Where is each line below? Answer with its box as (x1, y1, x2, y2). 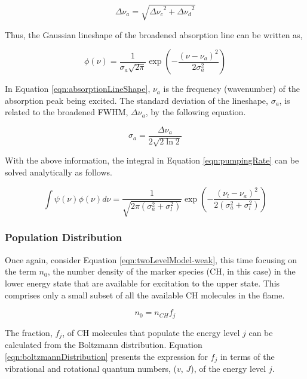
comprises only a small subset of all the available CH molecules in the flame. (5, 288, 285, 301)
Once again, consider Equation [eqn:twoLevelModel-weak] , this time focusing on (5, 253, 297, 266)
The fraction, (5, 326, 53, 338)
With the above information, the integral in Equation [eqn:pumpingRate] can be (5, 154, 299, 167)
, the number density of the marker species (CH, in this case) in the (47, 265, 296, 278)
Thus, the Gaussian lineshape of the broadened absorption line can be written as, (5, 28, 303, 41)
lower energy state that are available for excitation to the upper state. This (5, 276, 280, 289)
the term (5, 265, 36, 278)
